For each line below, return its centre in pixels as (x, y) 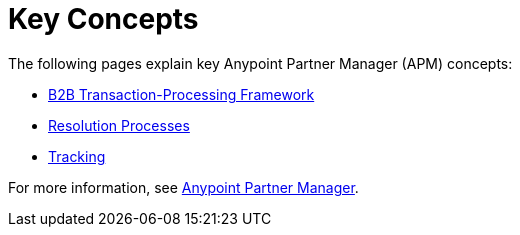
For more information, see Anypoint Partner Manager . (183, 187)
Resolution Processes (119, 125)
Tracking (77, 156)
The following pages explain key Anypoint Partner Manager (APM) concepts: (260, 63)
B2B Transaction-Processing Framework (181, 94)
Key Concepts (103, 19)
